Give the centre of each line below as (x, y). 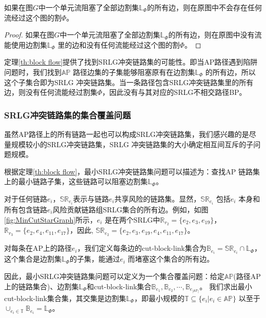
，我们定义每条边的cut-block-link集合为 (142, 248)
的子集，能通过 (95, 259)
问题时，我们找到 (33, 72)
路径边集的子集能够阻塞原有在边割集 (134, 72)
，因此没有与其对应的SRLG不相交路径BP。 (174, 92)
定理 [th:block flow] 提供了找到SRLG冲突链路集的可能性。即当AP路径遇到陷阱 (131, 62)
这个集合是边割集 (33, 259)
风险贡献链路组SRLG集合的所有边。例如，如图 (130, 210)
